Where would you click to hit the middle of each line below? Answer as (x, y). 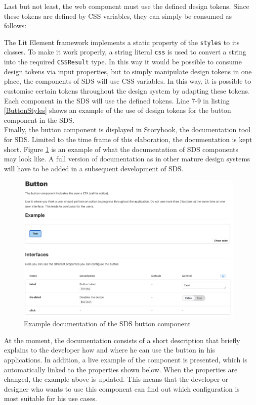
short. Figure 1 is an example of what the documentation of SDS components (121, 149)
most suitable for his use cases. (51, 398)
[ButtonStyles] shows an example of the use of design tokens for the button (118, 110)
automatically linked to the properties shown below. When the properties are (121, 369)
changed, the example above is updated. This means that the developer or (116, 379)
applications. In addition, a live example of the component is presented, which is (126, 359)
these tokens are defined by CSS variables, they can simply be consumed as (118, 16)
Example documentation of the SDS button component (107, 324)
